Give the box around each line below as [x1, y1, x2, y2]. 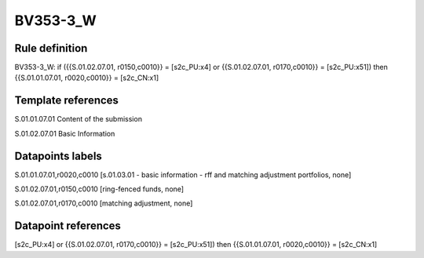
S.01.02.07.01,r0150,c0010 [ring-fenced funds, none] [14, 184, 185, 194]
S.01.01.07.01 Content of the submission [14, 114, 143, 124]
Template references [14, 94, 119, 107]
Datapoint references [14, 220, 122, 233]
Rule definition [14, 42, 88, 55]
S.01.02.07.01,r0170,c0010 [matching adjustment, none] [14, 198, 193, 208]
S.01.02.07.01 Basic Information [14, 129, 115, 138]
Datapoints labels [14, 149, 102, 162]
